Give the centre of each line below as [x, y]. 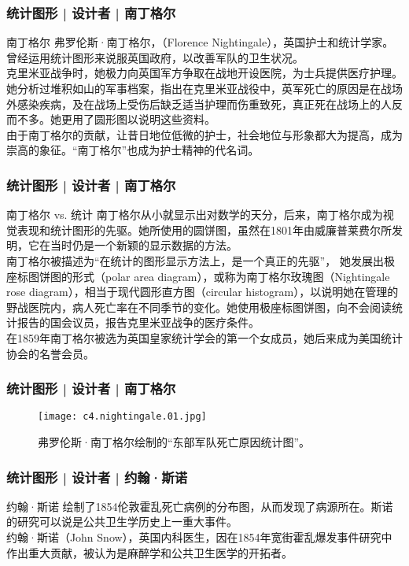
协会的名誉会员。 [50, 353]
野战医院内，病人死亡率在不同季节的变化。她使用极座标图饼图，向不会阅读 [199, 307]
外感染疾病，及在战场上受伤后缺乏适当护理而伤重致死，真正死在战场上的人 [199, 104]
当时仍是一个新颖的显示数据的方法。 [144, 245]
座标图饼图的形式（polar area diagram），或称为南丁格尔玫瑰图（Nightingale [198, 276]
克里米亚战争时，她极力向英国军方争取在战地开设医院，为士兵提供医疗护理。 [204, 73]
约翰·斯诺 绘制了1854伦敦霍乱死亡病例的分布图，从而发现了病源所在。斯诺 [200, 506]
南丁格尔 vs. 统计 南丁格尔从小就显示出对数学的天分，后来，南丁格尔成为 [195, 215]
